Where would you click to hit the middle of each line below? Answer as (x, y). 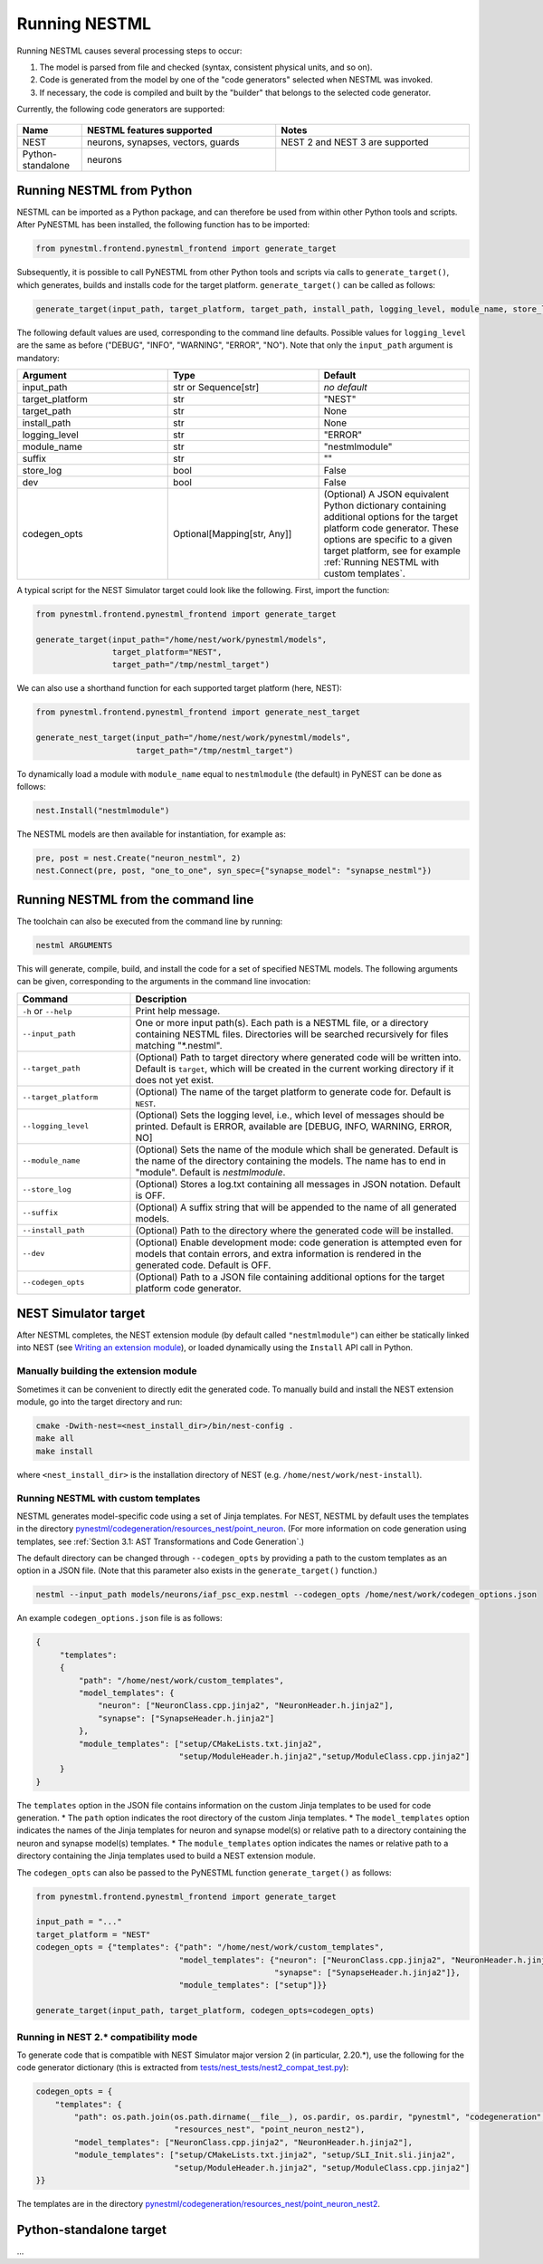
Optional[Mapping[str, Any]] (233, 533)
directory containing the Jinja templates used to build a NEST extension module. (166, 1856)
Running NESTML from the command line (135, 900)
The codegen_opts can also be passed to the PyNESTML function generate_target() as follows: (205, 1872)
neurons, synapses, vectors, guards (163, 142)
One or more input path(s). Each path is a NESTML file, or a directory (282, 1022)
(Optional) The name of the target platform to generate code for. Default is (293, 1091)
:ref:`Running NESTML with (381, 561)
